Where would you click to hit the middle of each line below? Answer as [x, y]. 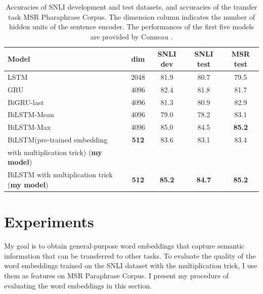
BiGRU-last [26, 102]
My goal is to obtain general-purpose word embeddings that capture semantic [124, 246]
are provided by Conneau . [131, 36]
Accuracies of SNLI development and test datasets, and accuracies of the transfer [131, 7]
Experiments [49, 222]
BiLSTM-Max [29, 127]
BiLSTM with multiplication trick [60, 175]
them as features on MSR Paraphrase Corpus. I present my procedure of [116, 275]
